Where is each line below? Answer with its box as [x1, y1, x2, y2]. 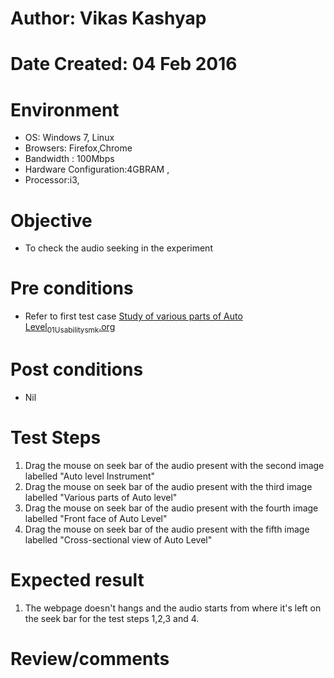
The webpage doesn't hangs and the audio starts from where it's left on [24, 602, 322, 614]
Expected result [10, 569, 145, 592]
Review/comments [10, 647, 170, 670]
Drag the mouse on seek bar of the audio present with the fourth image [24, 502, 319, 514]
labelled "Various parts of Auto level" [24, 491, 178, 503]
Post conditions [10, 358, 144, 381]
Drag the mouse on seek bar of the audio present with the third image [24, 480, 313, 492]
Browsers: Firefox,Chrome [24, 142, 133, 154]
